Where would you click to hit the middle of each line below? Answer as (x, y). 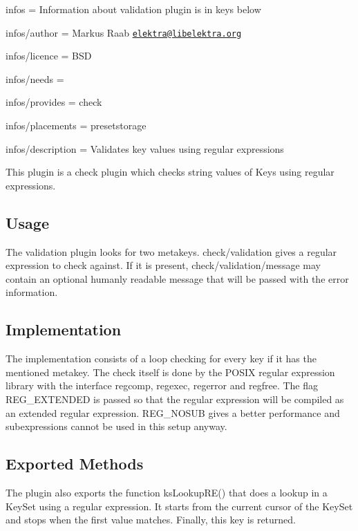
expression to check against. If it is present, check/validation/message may (163, 265)
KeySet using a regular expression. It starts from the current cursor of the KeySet (179, 506)
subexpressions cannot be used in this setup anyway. (116, 426)
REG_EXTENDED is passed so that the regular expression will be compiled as (175, 399)
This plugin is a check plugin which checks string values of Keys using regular (170, 172)
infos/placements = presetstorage (76, 125)
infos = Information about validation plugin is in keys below (133, 9)
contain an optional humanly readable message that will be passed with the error (177, 278)
